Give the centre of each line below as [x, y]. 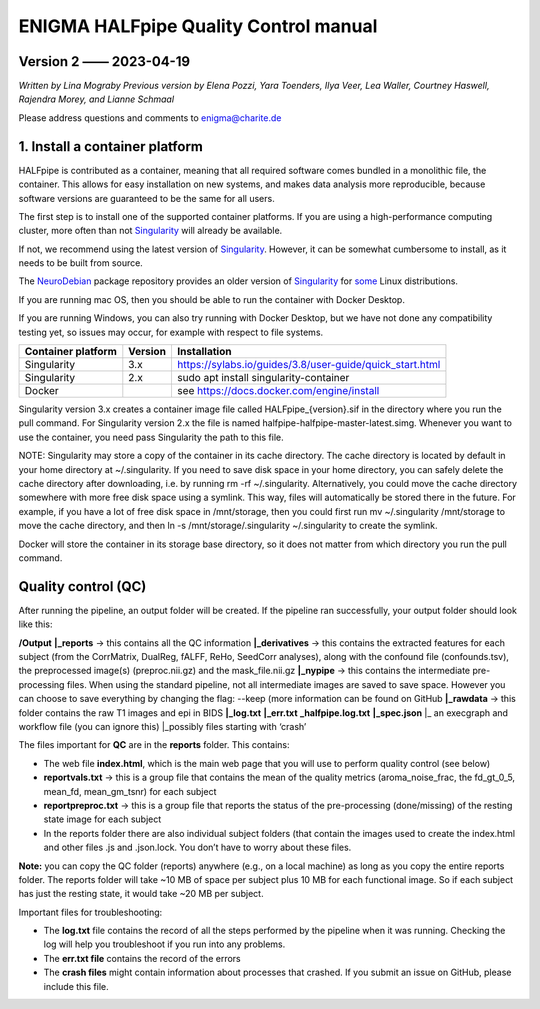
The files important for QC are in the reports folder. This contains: [154, 745]
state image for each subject [102, 819]
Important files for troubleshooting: [90, 912]
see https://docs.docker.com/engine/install [278, 391]
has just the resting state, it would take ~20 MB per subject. [141, 894]
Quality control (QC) [82, 586]
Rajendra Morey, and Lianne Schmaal [96, 99]
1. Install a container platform [111, 146]
